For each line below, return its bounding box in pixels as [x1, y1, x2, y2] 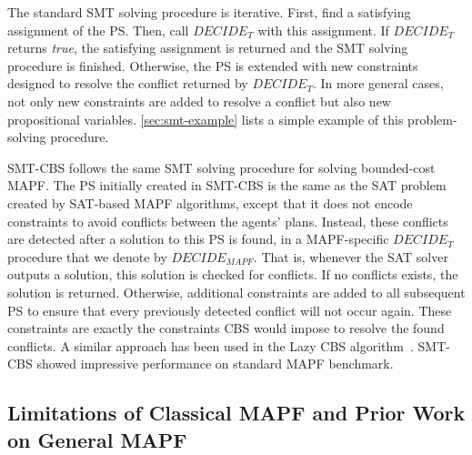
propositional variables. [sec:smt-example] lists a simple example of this [7, 109, 404, 128]
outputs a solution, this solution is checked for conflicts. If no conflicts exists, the [7, 265, 458, 284]
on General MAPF [7, 425, 187, 453]
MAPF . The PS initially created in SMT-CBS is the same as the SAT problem [7, 176, 447, 195]
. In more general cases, [312, 74, 444, 93]
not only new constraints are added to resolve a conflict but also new [7, 91, 391, 110]
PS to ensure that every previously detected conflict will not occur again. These [7, 300, 452, 319]
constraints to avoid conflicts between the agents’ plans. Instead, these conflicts [7, 211, 448, 230]
